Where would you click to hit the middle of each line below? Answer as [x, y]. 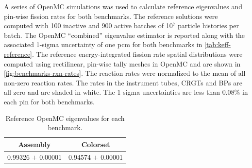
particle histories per [208, 25]
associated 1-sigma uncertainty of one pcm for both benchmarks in [103, 44]
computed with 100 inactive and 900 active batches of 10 [88, 25]
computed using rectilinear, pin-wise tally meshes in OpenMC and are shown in [122, 63]
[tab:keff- [218, 44]
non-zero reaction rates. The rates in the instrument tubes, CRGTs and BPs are [123, 82]
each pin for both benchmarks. [49, 101]
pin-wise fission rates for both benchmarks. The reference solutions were [111, 16]
